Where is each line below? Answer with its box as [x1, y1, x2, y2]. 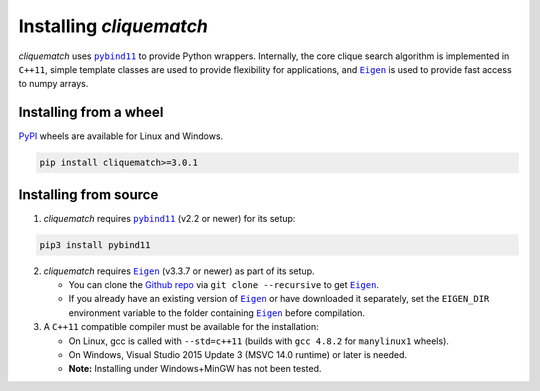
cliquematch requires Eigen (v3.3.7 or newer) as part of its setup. [43, 265, 315, 277]
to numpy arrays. [18, 78, 89, 90]
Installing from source [18, 186, 159, 203]
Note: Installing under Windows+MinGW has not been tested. [68, 363, 322, 375]
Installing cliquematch [18, 15, 209, 37]
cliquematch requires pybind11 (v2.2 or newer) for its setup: [43, 212, 296, 224]
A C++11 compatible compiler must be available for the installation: [43, 321, 319, 333]
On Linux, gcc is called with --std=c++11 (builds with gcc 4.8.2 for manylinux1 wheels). [68, 335, 450, 347]
